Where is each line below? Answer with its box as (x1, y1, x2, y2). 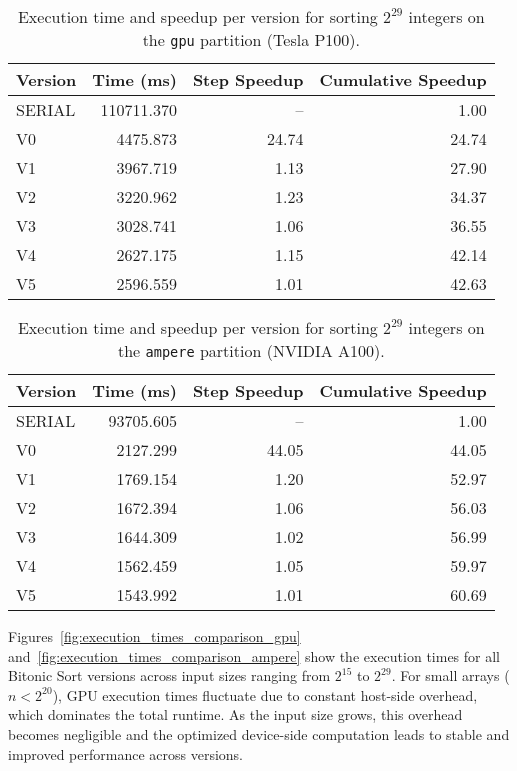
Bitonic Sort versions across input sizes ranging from (8, 665, 331, 686)
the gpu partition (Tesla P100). (142, 28, 361, 51)
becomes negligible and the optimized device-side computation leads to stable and (8, 723, 510, 744)
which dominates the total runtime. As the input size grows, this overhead (8, 704, 463, 725)
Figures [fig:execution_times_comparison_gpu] (8, 626, 301, 646)
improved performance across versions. (8, 743, 243, 764)
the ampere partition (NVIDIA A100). (117, 339, 385, 362)
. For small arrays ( (391, 665, 510, 686)
